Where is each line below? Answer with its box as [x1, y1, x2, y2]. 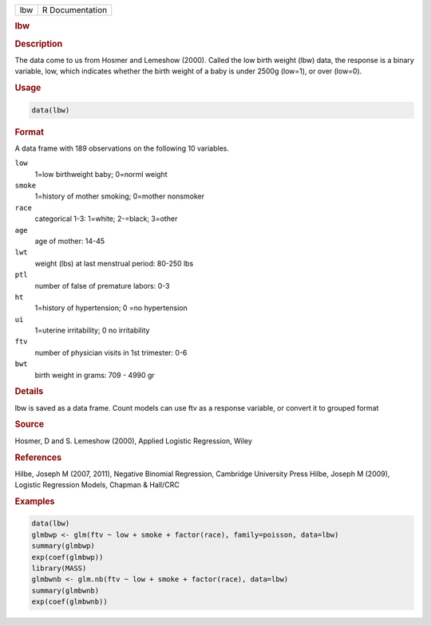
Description [14, 38, 63, 49]
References [14, 451, 62, 463]
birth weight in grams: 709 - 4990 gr [34, 370, 155, 380]
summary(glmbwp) [31, 541, 96, 550]
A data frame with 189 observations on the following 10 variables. [14, 144, 230, 153]
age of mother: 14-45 [34, 236, 105, 246]
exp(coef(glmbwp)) [31, 553, 104, 561]
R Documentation [42, 5, 108, 15]
